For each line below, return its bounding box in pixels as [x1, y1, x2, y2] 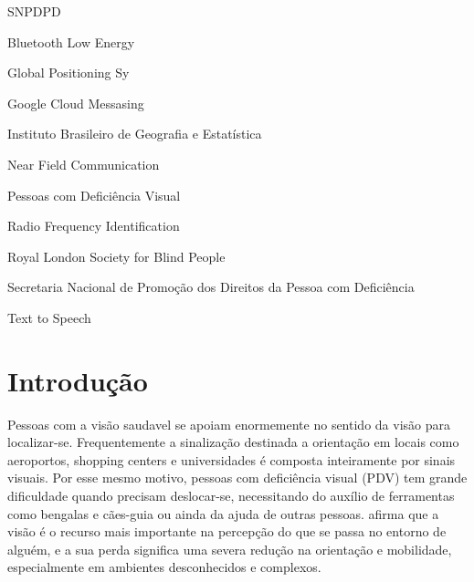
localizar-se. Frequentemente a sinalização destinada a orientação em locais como [7, 432, 459, 452]
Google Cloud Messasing [7, 93, 144, 112]
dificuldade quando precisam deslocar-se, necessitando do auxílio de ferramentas [7, 486, 455, 505]
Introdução [7, 361, 148, 399]
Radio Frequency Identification [7, 216, 180, 235]
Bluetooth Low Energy [7, 32, 135, 51]
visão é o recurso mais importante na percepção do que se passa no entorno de [7, 522, 447, 541]
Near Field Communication [7, 154, 160, 173]
